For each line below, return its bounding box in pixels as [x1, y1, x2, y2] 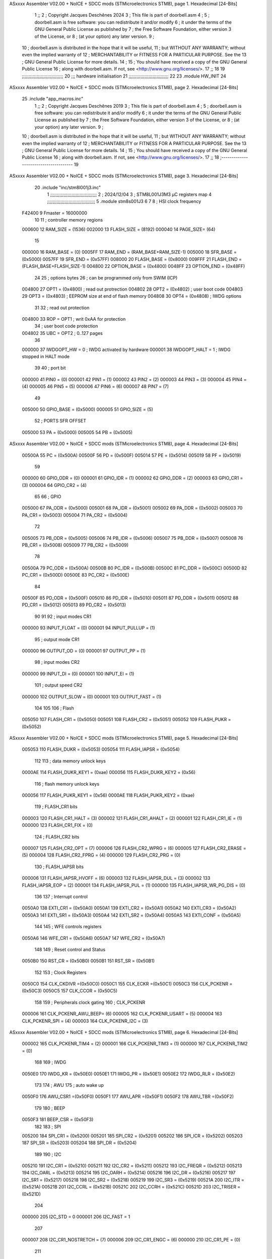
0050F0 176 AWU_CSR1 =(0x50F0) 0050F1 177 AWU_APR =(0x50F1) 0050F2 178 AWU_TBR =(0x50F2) [22, 1093, 234, 1100]
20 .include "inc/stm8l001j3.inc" [34, 184, 101, 190]
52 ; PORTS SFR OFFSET [34, 418, 87, 424]
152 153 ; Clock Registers [34, 969, 87, 975]
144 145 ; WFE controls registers [34, 924, 102, 930]
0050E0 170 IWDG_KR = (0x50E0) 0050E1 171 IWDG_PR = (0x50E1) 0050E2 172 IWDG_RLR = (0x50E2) [22, 1071, 235, 1077]
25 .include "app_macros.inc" [22, 96, 84, 102]
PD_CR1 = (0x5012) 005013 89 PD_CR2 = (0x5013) [22, 602, 126, 608]
